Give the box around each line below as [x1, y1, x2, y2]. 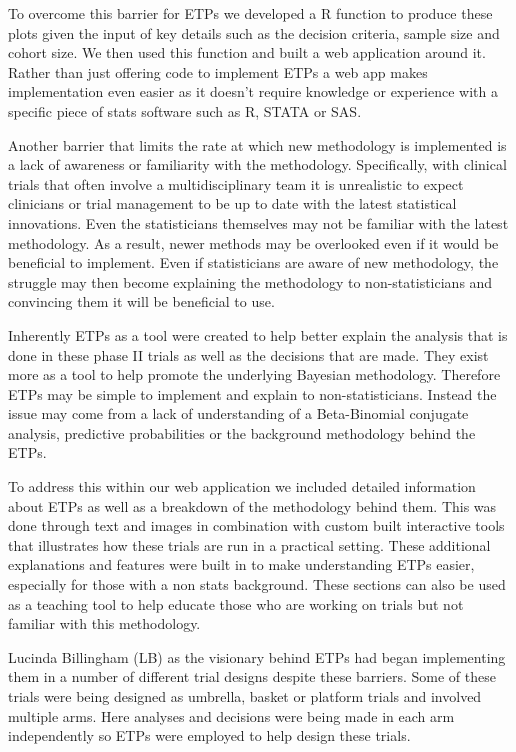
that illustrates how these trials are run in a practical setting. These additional [8, 534, 491, 555]
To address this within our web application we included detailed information [8, 476, 476, 497]
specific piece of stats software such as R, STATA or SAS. [8, 100, 362, 121]
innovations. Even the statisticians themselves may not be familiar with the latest [8, 212, 509, 233]
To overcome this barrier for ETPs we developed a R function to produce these [8, 3, 493, 23]
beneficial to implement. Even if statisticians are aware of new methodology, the [8, 252, 499, 273]
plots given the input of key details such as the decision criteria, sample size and [8, 22, 500, 43]
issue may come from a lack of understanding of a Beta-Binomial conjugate [8, 403, 469, 424]
